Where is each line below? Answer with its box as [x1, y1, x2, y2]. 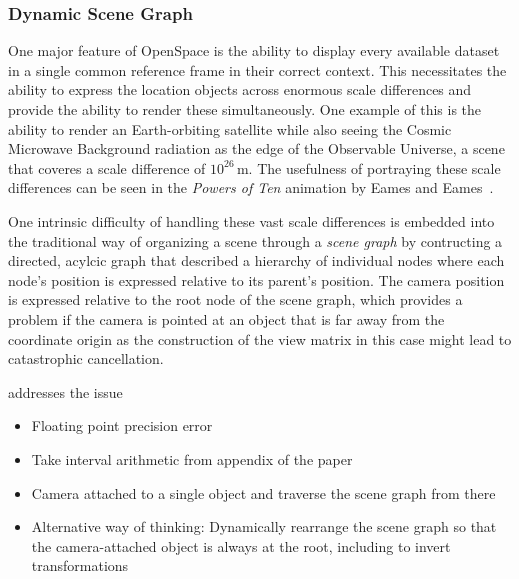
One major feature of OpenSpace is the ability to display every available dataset [8, 40, 500, 61]
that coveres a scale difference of [8, 157, 206, 178]
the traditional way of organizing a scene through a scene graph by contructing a [8, 230, 503, 251]
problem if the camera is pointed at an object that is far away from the [8, 308, 445, 329]
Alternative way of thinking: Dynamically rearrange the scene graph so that [31, 516, 497, 537]
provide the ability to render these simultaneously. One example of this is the [8, 99, 482, 119]
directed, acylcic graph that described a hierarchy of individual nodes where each [8, 250, 505, 271]
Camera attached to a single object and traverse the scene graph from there [31, 482, 496, 503]
